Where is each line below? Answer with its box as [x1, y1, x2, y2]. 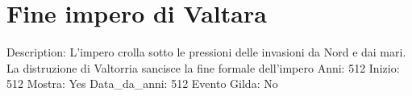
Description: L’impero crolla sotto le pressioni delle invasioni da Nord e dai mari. [6, 44, 406, 61]
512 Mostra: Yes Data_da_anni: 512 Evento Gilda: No [6, 75, 278, 92]
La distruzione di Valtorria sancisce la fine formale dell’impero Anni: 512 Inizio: [6, 59, 400, 76]
